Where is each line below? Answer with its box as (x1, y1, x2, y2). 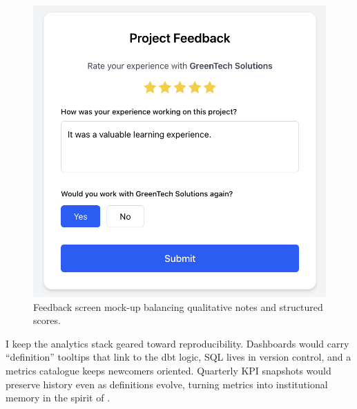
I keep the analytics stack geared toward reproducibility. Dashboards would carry (6, 336, 349, 350)
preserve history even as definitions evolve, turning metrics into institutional (6, 377, 328, 391)
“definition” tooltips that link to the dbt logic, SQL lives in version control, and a (6, 350, 351, 364)
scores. (33, 313, 61, 327)
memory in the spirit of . (6, 390, 110, 405)
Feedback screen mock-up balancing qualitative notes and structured (33, 299, 323, 314)
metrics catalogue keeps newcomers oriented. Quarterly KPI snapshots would (6, 363, 331, 377)
